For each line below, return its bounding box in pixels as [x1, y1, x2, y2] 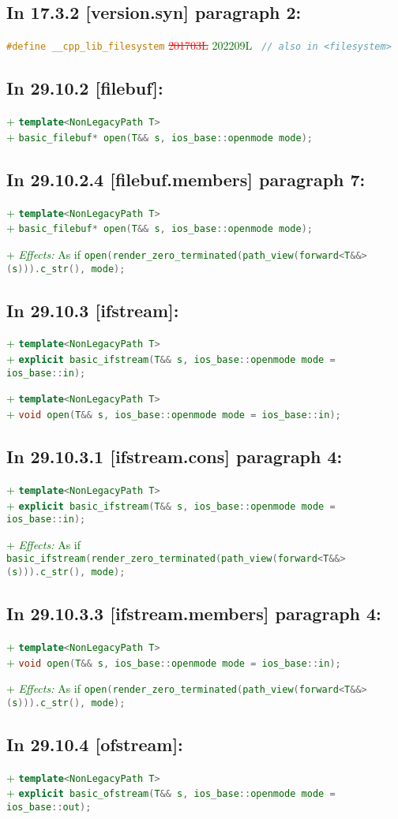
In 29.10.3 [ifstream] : [6, 297, 179, 322]
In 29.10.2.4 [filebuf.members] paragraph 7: [6, 166, 366, 191]
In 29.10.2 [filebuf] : [6, 76, 163, 100]
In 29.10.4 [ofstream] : [6, 731, 183, 756]
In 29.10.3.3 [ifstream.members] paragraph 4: [6, 601, 381, 626]
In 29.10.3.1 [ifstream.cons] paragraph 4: [6, 444, 343, 469]
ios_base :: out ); [6, 802, 92, 813]
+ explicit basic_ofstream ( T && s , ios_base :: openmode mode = [6, 784, 336, 801]
